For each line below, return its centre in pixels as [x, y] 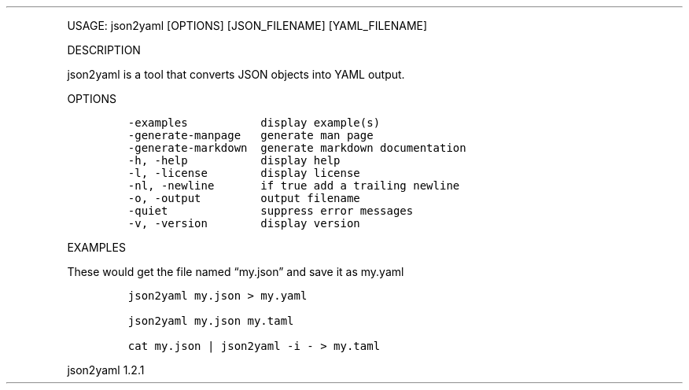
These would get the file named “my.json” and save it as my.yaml [236, 272]
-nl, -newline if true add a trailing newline [294, 186]
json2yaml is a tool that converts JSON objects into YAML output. [236, 74]
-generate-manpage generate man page [251, 135]
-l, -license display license [244, 173]
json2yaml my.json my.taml [211, 321]
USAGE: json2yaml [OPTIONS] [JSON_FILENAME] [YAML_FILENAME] [247, 26]
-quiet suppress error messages [271, 211]
